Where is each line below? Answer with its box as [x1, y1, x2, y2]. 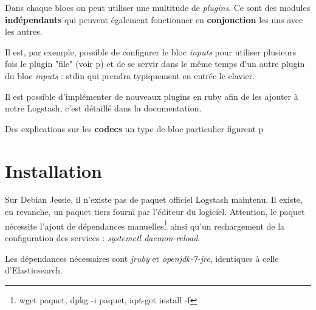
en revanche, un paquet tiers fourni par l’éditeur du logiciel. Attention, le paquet [5, 205, 305, 218]
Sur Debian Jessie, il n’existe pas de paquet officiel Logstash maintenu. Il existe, [5, 193, 303, 206]
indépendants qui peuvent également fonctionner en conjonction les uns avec [5, 13, 303, 26]
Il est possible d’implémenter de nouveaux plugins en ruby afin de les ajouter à [5, 90, 298, 102]
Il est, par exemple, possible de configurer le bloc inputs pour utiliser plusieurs [5, 45, 297, 58]
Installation [5, 158, 102, 183]
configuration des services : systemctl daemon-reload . [5, 231, 201, 244]
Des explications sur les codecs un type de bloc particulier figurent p [5, 122, 264, 135]
